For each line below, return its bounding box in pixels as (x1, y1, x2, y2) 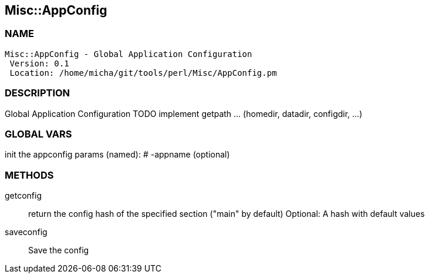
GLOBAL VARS (5, 128, 72, 140)
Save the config (28, 245, 89, 256)
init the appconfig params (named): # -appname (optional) (5, 149, 230, 160)
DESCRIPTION (5, 87, 70, 99)
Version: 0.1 (9, 58, 69, 68)
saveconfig (5, 227, 48, 237)
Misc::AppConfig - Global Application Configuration (5, 49, 252, 59)
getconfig (5, 190, 42, 201)
